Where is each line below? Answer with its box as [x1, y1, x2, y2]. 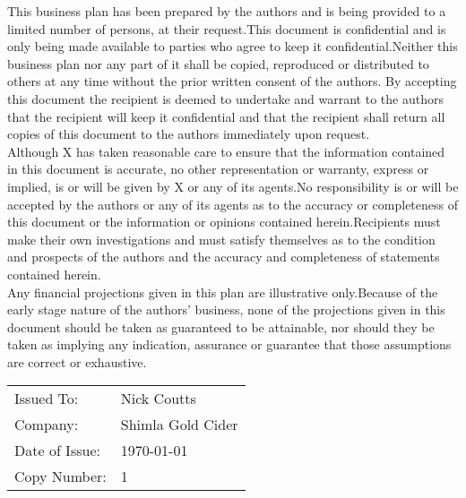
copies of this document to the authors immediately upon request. [7, 124, 370, 143]
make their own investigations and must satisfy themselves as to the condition [7, 229, 436, 248]
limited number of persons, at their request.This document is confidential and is [7, 19, 446, 38]
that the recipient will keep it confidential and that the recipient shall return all [7, 107, 445, 125]
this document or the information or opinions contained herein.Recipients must [7, 212, 441, 231]
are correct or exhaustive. [7, 352, 147, 371]
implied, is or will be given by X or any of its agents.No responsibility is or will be [7, 176, 459, 195]
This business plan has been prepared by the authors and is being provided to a [7, 2, 446, 20]
